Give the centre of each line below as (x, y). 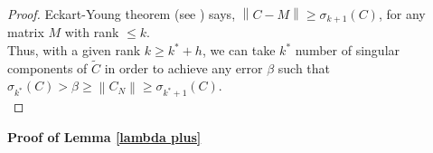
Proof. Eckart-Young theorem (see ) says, (122, 14)
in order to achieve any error (184, 67)
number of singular (348, 50)
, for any (402, 14)
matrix (26, 32)
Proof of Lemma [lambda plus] (104, 136)
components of (47, 67)
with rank (92, 32)
